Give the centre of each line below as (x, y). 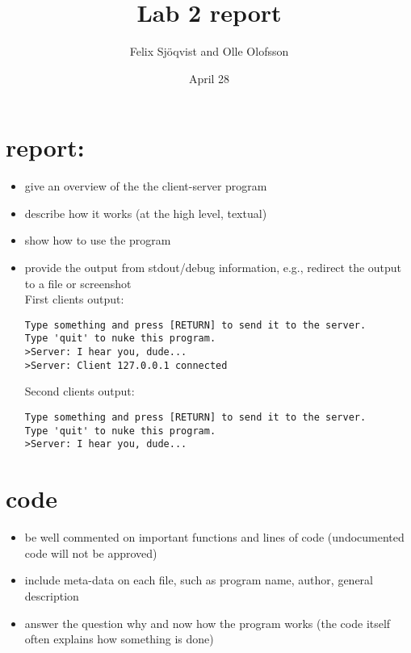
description (52, 595)
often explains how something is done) (119, 639)
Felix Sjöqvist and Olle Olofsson (209, 51)
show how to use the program (98, 240)
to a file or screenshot (78, 283)
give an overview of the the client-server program (146, 186)
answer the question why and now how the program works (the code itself (208, 623)
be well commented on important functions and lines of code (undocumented (214, 537)
